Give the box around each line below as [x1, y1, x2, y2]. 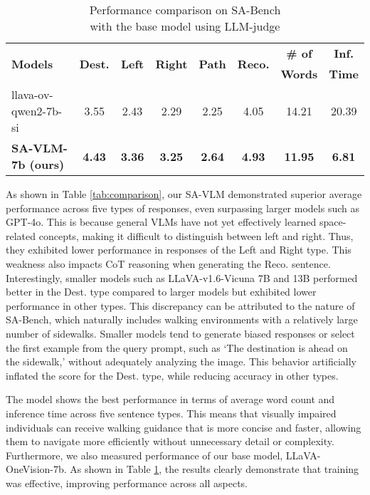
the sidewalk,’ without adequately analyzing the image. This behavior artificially [6, 354, 356, 369]
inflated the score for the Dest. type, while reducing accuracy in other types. [6, 368, 339, 382]
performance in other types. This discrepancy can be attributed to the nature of [6, 298, 355, 313]
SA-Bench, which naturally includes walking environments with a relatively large [6, 312, 358, 327]
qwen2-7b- [11, 103, 63, 119]
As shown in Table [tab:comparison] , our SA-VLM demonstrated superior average [6, 187, 362, 201]
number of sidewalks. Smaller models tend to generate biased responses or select [6, 325, 355, 340]
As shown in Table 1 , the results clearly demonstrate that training [70, 462, 359, 476]
